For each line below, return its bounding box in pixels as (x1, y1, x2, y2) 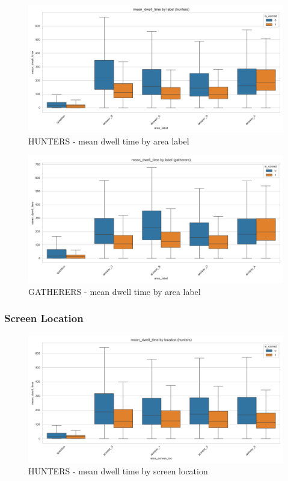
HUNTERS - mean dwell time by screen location (28, 465, 208, 477)
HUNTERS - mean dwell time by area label (28, 134, 189, 147)
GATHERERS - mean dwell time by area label (28, 285, 201, 297)
